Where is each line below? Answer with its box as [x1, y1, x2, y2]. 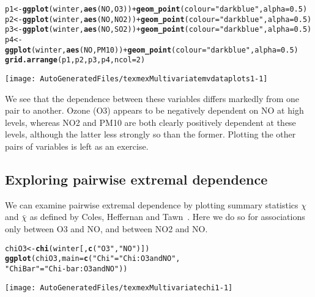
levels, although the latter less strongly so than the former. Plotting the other [5, 128, 296, 141]
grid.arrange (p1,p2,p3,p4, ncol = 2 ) [5, 56, 146, 65]
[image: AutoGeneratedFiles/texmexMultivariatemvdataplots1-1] [5, 74, 268, 83]
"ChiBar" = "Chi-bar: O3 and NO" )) [5, 264, 128, 273]
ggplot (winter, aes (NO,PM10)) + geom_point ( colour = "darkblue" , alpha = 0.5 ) [5, 45, 298, 54]
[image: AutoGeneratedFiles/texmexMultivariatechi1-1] [5, 283, 233, 292]
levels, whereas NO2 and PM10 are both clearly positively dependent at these [5, 116, 296, 128]
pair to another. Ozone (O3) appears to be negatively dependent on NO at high [5, 104, 304, 117]
